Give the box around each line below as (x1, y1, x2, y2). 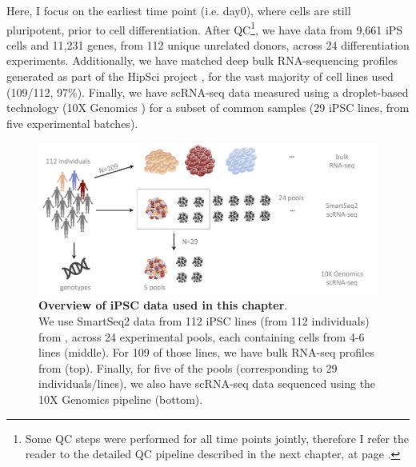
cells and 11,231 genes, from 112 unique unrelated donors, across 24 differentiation (6, 36, 410, 53)
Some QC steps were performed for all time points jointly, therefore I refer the (25, 429, 410, 446)
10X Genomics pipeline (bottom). (38, 390, 203, 407)
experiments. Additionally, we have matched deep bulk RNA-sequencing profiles (6, 52, 398, 69)
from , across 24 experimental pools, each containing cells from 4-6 (38, 328, 365, 345)
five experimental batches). (6, 114, 138, 131)
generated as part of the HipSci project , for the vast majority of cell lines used (6, 68, 394, 85)
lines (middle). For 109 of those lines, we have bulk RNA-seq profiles (38, 344, 374, 361)
